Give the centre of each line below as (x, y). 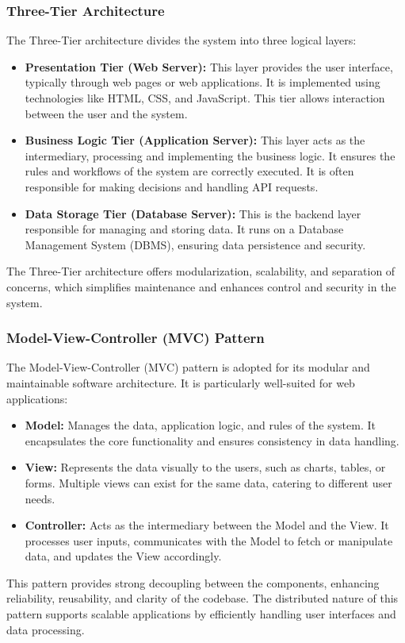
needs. (40, 498)
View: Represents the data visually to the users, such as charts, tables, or (205, 467)
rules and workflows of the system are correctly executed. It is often (189, 171)
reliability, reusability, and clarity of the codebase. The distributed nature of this (202, 598)
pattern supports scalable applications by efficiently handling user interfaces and (201, 614)
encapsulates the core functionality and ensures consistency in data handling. (212, 440)
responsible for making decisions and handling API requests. (172, 186)
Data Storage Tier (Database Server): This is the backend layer (193, 213)
